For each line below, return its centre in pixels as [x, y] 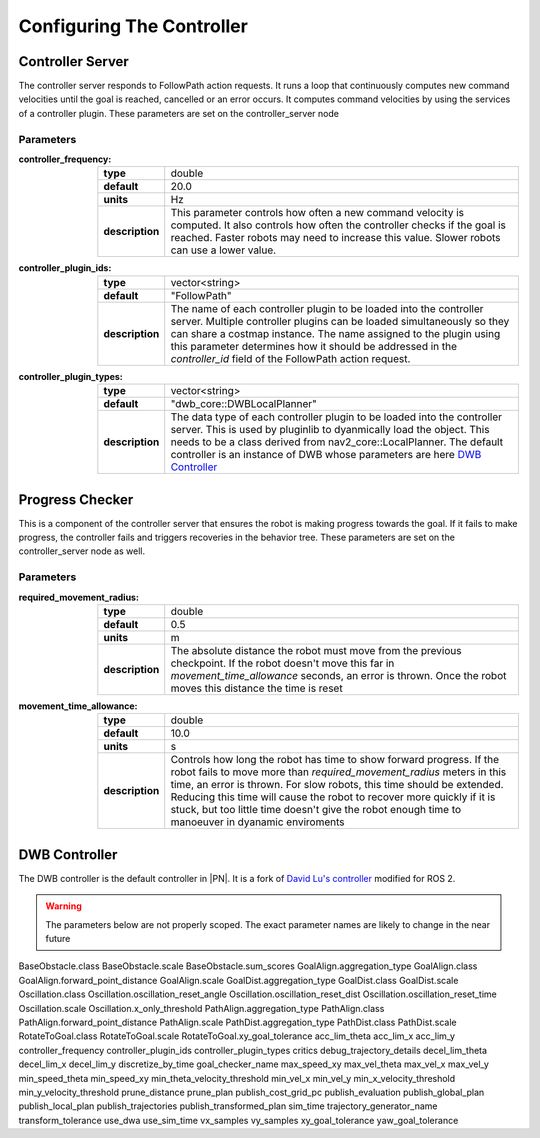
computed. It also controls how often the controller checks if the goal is [338, 225]
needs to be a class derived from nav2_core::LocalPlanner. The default [337, 442]
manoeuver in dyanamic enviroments [257, 822]
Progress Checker [76, 499]
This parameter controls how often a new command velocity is [317, 213]
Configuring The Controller [133, 26]
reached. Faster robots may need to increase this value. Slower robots [335, 238]
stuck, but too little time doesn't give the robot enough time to [316, 810]
